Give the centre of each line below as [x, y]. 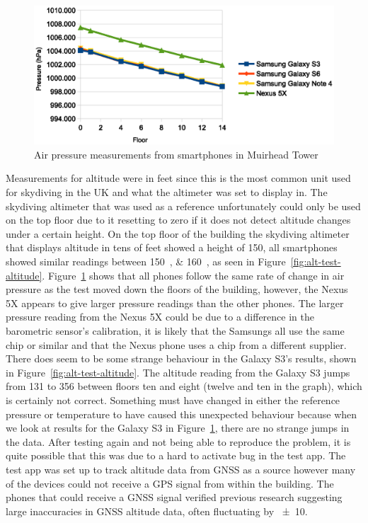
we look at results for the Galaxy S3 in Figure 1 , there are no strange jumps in [178, 428]
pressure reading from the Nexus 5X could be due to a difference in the [160, 317]
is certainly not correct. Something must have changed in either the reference [173, 400]
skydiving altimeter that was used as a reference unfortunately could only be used [183, 206]
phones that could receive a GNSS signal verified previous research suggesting [174, 497]
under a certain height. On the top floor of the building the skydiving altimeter [178, 233]
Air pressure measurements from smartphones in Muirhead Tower [176, 154]
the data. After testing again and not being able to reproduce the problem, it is [178, 441]
